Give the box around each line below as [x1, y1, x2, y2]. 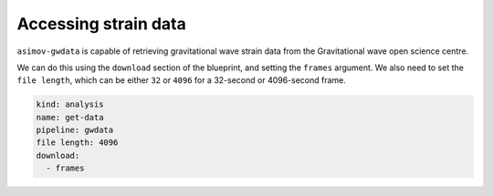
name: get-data [36, 112, 104, 122]
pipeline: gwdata [36, 125, 114, 136]
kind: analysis [36, 99, 104, 109]
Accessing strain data [16, 14, 187, 34]
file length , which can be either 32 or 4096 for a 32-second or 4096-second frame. [16, 75, 347, 86]
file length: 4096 [36, 138, 119, 148]
